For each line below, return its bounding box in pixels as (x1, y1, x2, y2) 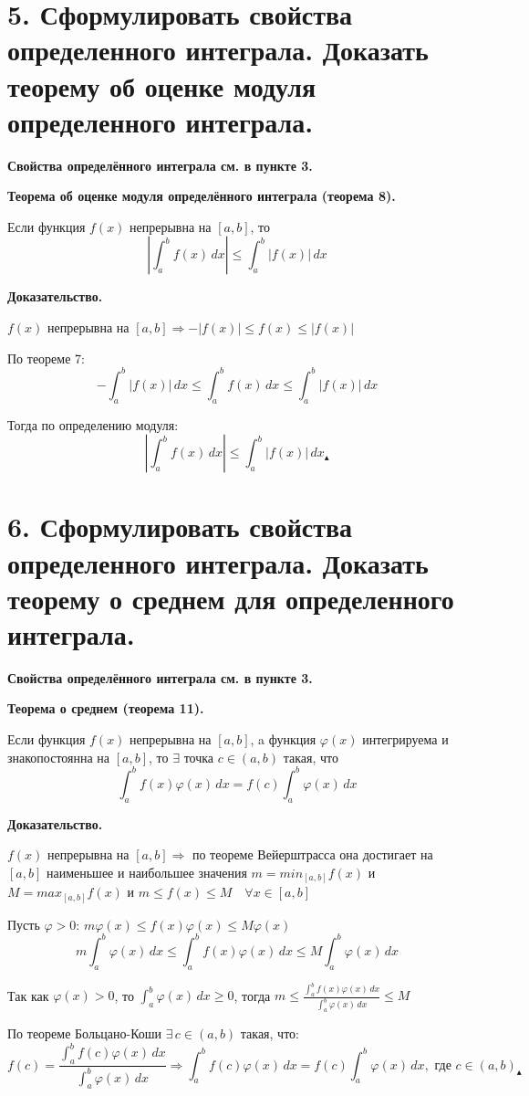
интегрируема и (362, 730, 449, 749)
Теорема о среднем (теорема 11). (7, 699, 204, 718)
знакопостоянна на (7, 747, 110, 766)
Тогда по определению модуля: (7, 415, 179, 434)
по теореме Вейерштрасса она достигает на (192, 845, 433, 864)
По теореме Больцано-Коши (7, 1024, 162, 1043)
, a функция (250, 730, 316, 749)
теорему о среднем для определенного (7, 579, 454, 616)
